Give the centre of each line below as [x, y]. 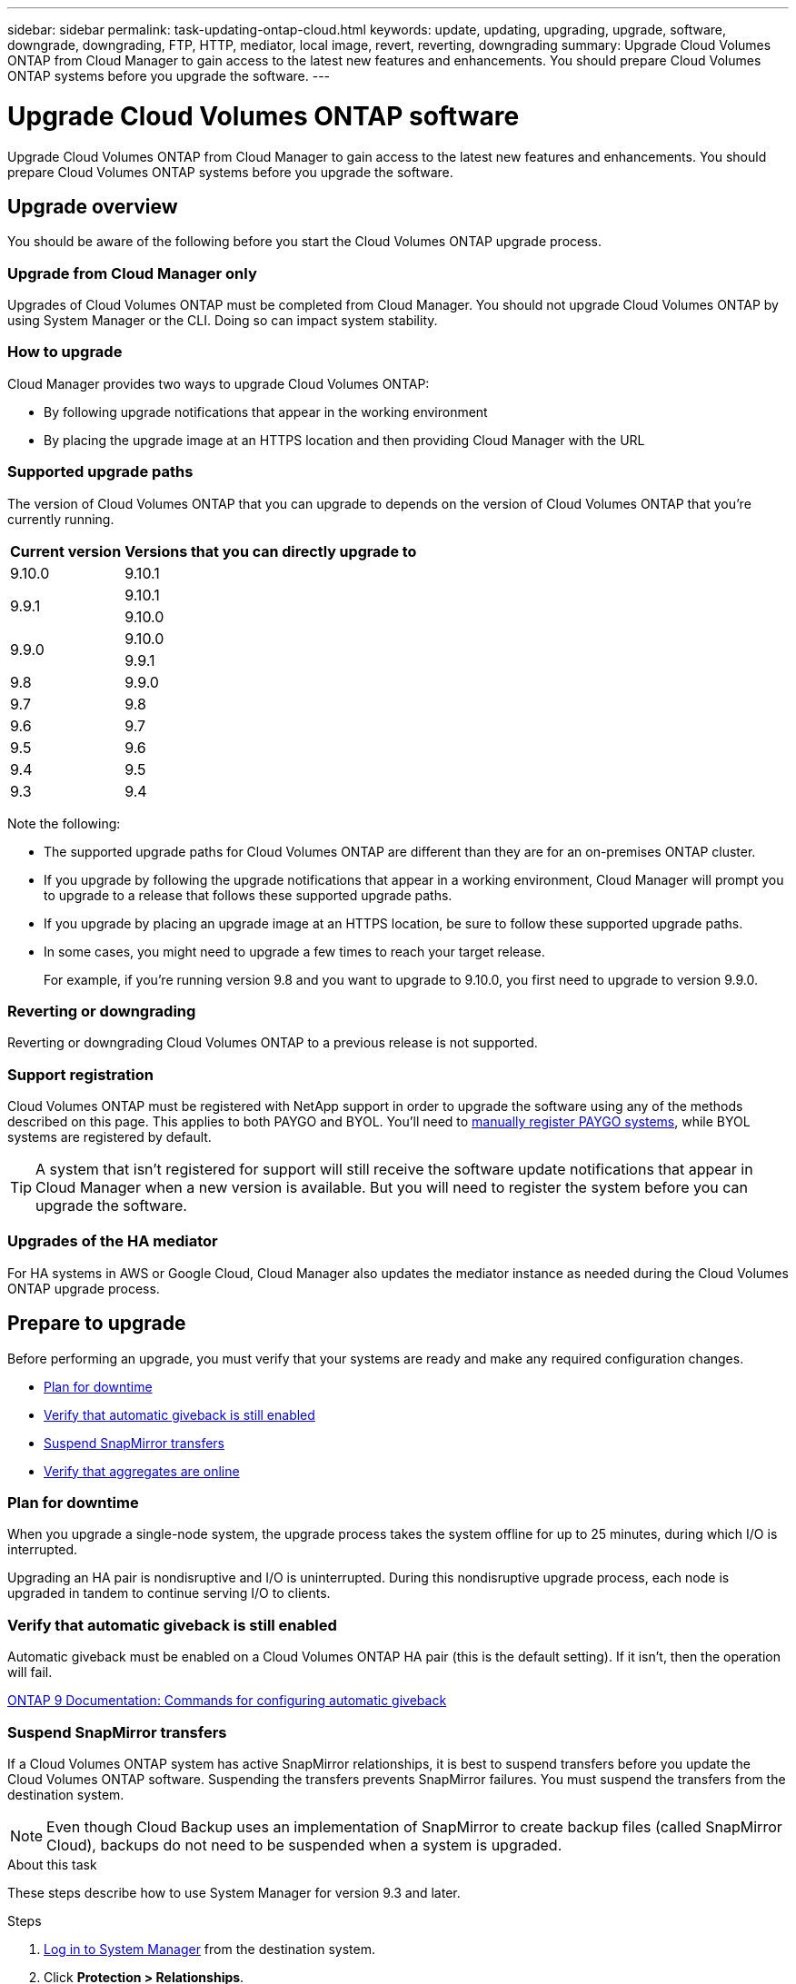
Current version [66, 551]
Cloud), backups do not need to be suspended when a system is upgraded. [304, 1845]
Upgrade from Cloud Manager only [132, 273]
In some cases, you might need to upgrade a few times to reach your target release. [294, 951]
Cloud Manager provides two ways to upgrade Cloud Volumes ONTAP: [219, 383]
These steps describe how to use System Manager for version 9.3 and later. [234, 1892]
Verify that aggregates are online [142, 1471]
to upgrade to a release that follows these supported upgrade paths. [248, 895]
